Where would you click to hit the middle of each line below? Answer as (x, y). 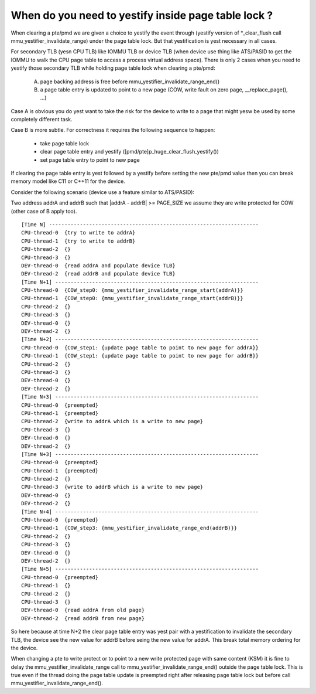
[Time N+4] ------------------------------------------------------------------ (140, 512)
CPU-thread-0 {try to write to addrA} (78, 233)
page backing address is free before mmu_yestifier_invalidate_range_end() (130, 81)
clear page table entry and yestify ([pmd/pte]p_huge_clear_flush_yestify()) (130, 152)
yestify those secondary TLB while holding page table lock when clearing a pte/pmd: (113, 68)
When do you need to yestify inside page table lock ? (142, 15)
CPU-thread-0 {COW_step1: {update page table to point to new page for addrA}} (140, 348)
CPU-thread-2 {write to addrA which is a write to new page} (112, 421)
